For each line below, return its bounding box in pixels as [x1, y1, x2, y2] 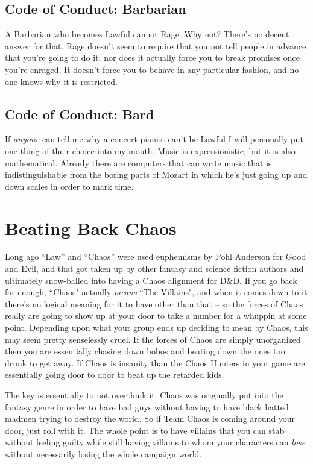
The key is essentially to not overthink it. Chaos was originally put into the [5, 389, 283, 401]
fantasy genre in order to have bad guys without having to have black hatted [5, 400, 289, 413]
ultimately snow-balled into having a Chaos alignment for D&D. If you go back [5, 274, 297, 286]
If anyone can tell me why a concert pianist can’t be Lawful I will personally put [5, 133, 303, 145]
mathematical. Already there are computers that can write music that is [5, 156, 272, 169]
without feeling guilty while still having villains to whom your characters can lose [5, 436, 306, 448]
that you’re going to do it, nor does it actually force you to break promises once [5, 51, 300, 64]
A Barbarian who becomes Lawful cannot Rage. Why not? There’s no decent [5, 28, 289, 40]
